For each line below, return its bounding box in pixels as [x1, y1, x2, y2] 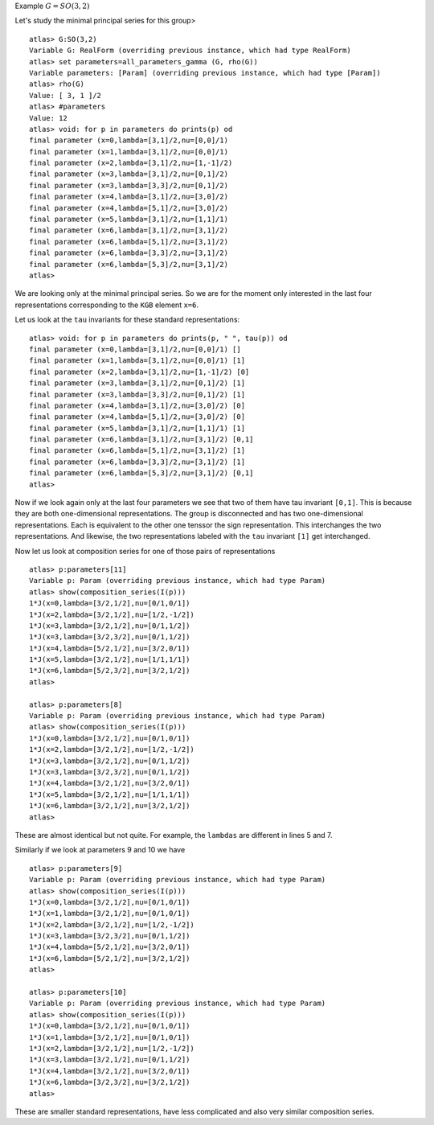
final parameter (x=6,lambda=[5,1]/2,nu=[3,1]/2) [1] [29, 446, 245, 455]
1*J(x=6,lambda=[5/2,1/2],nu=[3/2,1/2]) [29, 954, 190, 963]
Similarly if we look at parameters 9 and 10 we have [14, 845, 186, 855]
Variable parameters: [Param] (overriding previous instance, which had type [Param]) [29, 68, 381, 77]
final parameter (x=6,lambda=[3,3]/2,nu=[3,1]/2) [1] [29, 457, 245, 466]
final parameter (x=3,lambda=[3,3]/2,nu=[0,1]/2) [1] [29, 390, 245, 399]
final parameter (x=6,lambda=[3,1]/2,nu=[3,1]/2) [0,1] [29, 435, 254, 444]
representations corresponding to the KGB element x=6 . [14, 300, 199, 310]
